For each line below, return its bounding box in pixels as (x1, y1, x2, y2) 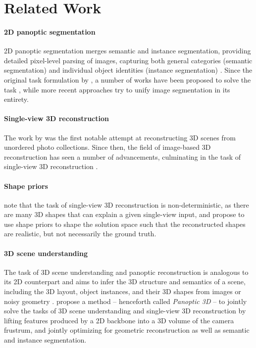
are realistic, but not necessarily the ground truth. (4, 228, 156, 239)
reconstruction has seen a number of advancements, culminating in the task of (4, 151, 241, 162)
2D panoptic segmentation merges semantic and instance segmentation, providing (4, 45, 251, 56)
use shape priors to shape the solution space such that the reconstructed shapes (4, 218, 246, 229)
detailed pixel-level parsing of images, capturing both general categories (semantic (4, 55, 253, 65)
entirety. (4, 94, 29, 104)
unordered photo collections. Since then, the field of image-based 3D (4, 142, 211, 152)
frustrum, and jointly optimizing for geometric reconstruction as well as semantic (4, 325, 250, 335)
